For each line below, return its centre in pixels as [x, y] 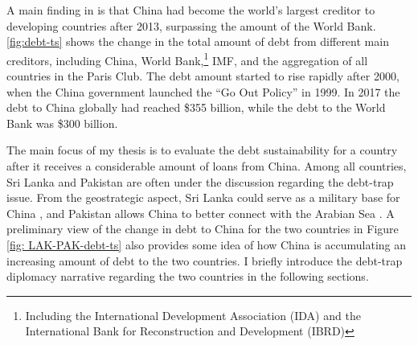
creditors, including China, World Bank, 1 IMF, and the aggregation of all [187, 59]
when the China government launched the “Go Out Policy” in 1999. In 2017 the [203, 91]
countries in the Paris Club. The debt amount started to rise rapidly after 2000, [203, 76]
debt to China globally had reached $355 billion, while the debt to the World [196, 107]
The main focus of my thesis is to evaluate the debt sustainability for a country [202, 150]
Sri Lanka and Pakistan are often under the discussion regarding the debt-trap [200, 181]
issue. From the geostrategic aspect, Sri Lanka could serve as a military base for [203, 197]
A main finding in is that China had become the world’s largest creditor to [191, 10]
